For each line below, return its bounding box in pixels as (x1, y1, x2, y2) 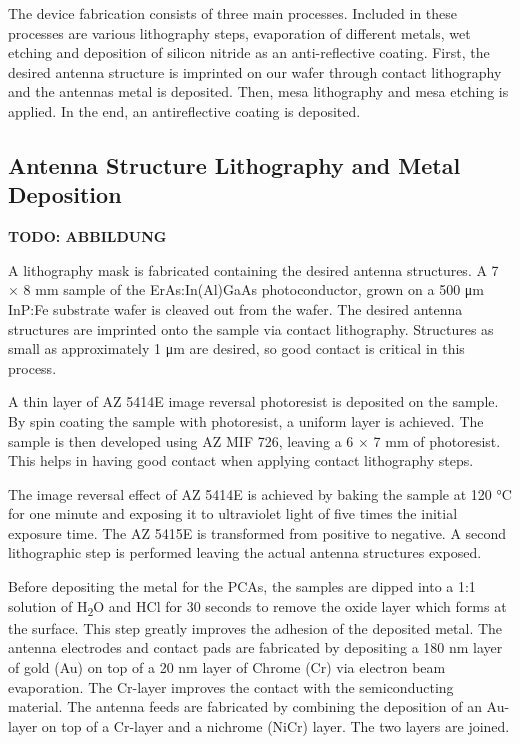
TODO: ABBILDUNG (8, 226, 167, 247)
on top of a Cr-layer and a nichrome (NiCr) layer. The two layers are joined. (41, 715, 510, 736)
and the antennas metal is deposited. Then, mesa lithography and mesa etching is (8, 81, 509, 102)
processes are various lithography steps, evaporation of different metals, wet (8, 22, 471, 43)
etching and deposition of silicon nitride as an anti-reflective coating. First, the (8, 42, 490, 63)
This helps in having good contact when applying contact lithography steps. (8, 450, 474, 471)
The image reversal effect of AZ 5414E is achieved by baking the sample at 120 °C (8, 483, 512, 504)
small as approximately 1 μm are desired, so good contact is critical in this (8, 338, 465, 359)
